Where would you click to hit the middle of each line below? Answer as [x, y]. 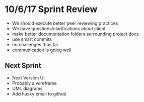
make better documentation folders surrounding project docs [75, 34]
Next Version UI [28, 78]
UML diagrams [27, 88]
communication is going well [42, 50]
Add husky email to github [39, 93]
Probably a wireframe [34, 83]
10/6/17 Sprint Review [51, 9]
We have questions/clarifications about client [59, 28]
